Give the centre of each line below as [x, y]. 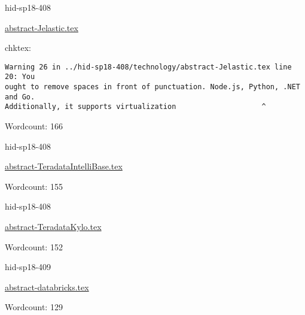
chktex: [18, 48]
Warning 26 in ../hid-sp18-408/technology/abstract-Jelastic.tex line [148, 67]
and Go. [20, 97]
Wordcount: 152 [34, 246]
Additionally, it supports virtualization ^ [135, 107]
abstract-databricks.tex [47, 287]
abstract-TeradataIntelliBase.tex [64, 166]
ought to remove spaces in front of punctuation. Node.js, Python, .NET [152, 87]
